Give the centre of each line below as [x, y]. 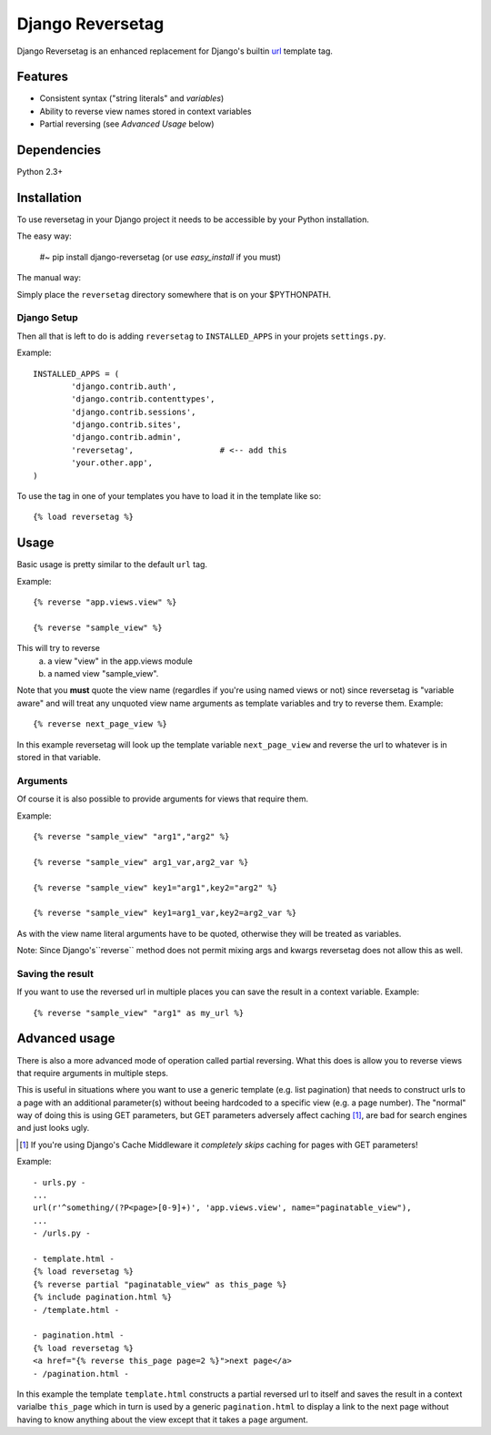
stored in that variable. [59, 758]
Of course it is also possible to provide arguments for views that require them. [163, 799]
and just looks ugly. [53, 1128]
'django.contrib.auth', [124, 386]
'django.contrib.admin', [126, 438]
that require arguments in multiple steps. [92, 1073]
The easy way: [44, 236]
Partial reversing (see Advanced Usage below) [127, 124]
